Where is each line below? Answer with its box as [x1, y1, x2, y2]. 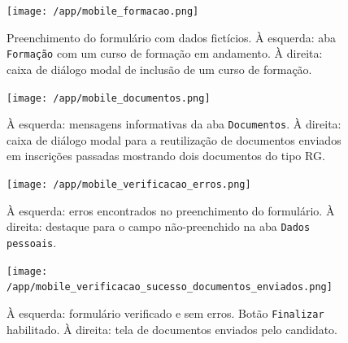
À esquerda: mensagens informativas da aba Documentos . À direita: [7, 115, 341, 132]
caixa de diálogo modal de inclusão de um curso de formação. [7, 60, 312, 77]
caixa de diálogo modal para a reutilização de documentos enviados [7, 131, 341, 148]
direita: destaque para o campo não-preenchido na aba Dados [7, 218, 311, 235]
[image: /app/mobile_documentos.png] [7, 92, 211, 104]
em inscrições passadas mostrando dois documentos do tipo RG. [7, 147, 325, 164]
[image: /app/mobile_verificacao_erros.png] [7, 179, 251, 190]
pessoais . [7, 233, 57, 250]
